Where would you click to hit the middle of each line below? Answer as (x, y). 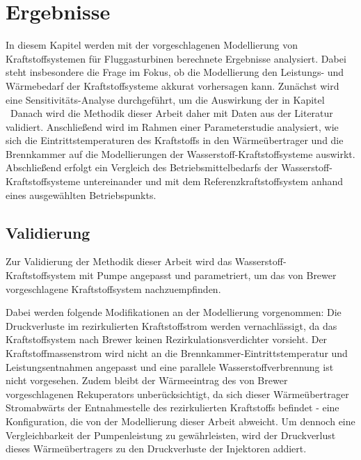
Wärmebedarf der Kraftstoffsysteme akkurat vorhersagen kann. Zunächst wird (173, 85)
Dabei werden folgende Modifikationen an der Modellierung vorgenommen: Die (174, 312)
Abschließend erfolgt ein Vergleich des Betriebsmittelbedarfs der (142, 167)
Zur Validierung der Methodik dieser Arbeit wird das (119, 261)
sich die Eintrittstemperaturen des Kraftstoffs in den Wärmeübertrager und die (175, 140)
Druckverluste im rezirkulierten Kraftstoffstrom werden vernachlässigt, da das (171, 325)
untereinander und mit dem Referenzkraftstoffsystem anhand (213, 181)
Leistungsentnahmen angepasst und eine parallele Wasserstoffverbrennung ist (170, 366)
